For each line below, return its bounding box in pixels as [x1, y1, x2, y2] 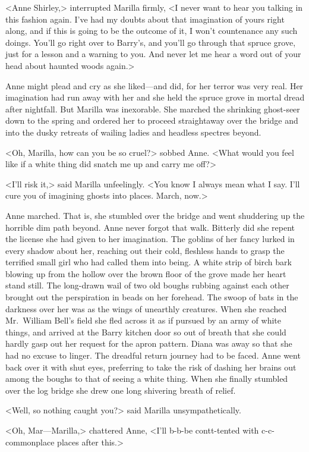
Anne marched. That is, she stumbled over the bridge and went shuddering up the [5, 209, 305, 221]
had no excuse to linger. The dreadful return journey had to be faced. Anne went [5, 349, 301, 362]
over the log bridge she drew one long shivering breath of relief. [5, 384, 236, 396]
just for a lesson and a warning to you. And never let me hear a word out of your [5, 48, 301, 60]
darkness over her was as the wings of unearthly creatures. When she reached [5, 302, 287, 315]
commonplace [5, 435, 55, 448]
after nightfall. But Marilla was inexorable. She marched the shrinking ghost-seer [5, 102, 300, 115]
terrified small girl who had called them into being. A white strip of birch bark [5, 256, 292, 268]
